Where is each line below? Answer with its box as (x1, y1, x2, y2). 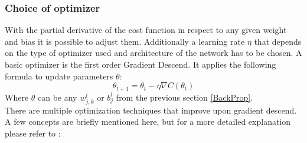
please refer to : (5, 127, 61, 139)
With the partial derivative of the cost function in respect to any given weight (5, 24, 287, 36)
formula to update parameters (5, 69, 113, 82)
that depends (254, 35, 302, 47)
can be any (38, 91, 77, 103)
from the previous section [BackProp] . (116, 91, 253, 103)
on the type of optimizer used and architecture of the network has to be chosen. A (5, 46, 302, 59)
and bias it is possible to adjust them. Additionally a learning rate (5, 35, 245, 47)
